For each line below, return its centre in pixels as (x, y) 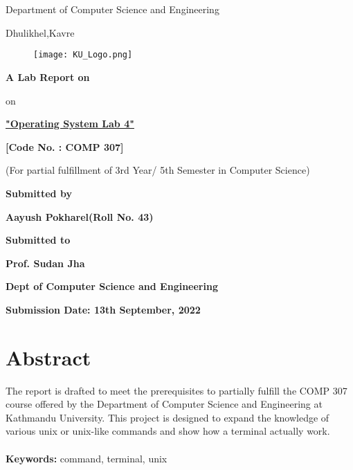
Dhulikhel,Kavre (40, 32)
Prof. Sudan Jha (45, 263)
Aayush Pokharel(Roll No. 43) (80, 216)
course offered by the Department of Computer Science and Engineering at (164, 404)
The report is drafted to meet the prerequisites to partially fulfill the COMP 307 (176, 390)
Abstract (48, 357)
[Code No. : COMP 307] (65, 146)
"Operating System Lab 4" (70, 124)
